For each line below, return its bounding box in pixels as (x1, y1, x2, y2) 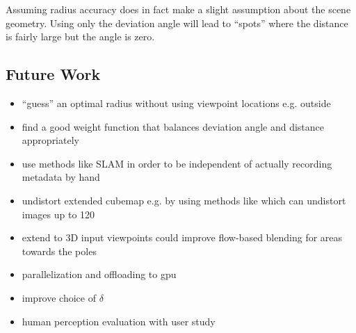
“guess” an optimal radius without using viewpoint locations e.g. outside (22, 95, 331, 110)
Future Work (6, 63, 101, 85)
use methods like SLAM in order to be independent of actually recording (22, 156, 332, 170)
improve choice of (22, 290, 96, 304)
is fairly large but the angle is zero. (6, 29, 155, 44)
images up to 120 (22, 206, 95, 221)
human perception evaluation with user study (22, 314, 216, 328)
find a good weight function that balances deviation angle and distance (22, 119, 324, 133)
